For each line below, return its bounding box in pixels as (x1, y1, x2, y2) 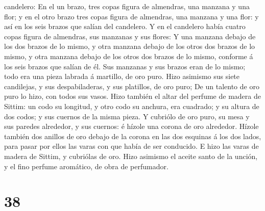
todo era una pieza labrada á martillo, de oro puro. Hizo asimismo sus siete (4, 71, 240, 82)
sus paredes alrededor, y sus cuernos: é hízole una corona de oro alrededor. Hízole (4, 121, 259, 131)
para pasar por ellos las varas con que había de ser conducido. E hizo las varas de (4, 141, 259, 151)
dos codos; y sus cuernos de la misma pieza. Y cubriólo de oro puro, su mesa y (4, 111, 250, 121)
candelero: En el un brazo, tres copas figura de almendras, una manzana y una (4, 1, 250, 11)
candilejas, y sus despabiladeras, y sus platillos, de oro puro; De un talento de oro (4, 81, 259, 91)
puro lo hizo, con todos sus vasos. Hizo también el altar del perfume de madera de (4, 91, 261, 101)
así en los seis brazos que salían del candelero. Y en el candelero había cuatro (4, 21, 246, 32)
